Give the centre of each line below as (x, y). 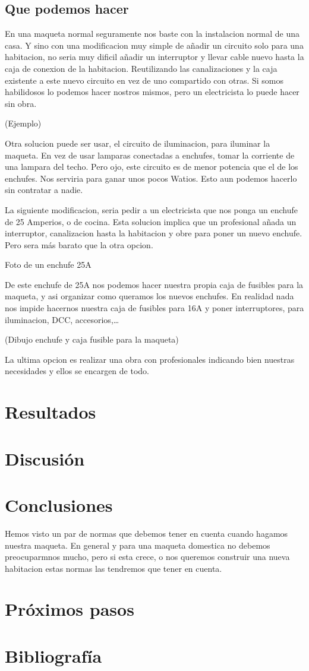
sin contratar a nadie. (44, 190)
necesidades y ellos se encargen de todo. (77, 371)
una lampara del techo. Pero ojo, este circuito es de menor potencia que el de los (152, 167)
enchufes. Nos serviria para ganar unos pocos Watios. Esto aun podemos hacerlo (151, 178)
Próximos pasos (70, 609)
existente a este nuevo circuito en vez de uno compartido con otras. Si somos (144, 80)
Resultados (51, 412)
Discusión (45, 458)
